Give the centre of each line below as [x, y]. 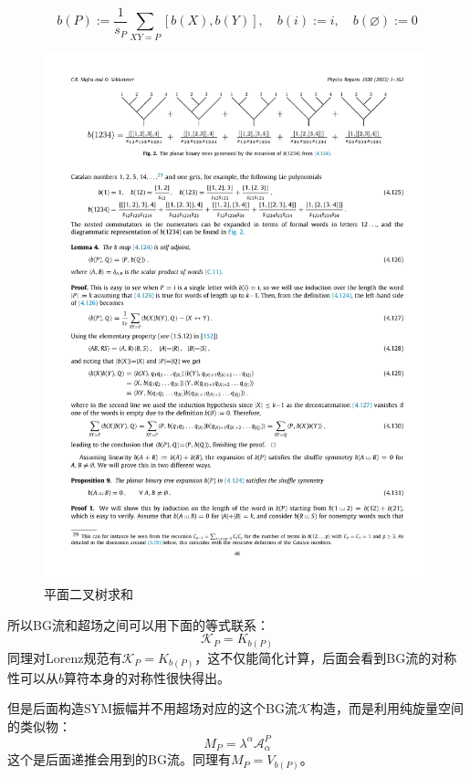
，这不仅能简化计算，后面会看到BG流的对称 [326, 657]
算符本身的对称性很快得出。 [147, 677]
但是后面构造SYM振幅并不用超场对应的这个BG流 [153, 708]
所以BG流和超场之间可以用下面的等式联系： [138, 624]
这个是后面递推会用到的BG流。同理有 [119, 759]
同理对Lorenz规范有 [65, 657]
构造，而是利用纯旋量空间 [386, 708]
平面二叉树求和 [89, 594]
